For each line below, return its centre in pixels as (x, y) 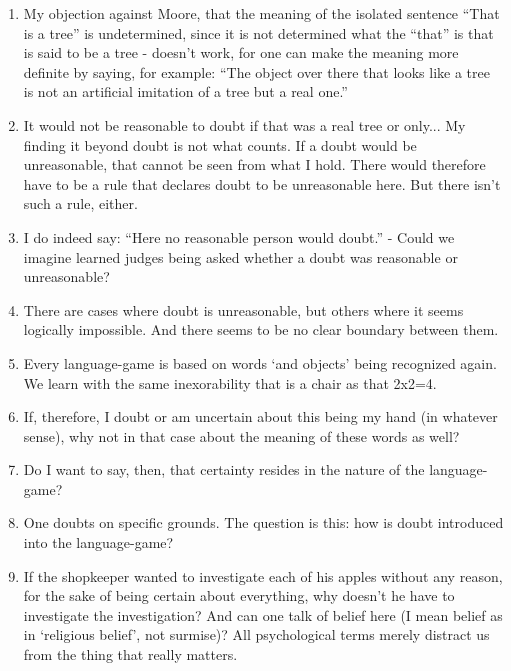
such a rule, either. (80, 203)
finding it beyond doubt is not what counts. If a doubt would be (220, 144)
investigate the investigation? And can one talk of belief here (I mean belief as (263, 614)
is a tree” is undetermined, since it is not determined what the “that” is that (258, 32)
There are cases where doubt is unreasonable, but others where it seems (243, 309)
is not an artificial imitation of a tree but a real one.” (185, 91)
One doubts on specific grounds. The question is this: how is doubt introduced (263, 522)
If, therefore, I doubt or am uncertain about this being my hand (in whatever (260, 416)
